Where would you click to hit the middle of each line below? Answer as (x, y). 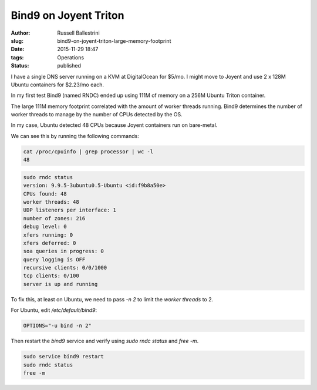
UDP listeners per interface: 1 (70, 210)
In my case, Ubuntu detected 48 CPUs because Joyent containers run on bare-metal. (114, 125)
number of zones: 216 (54, 218)
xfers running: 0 (48, 235)
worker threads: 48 (51, 202)
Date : (18, 49)
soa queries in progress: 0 (63, 251)
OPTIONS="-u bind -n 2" (58, 326)
